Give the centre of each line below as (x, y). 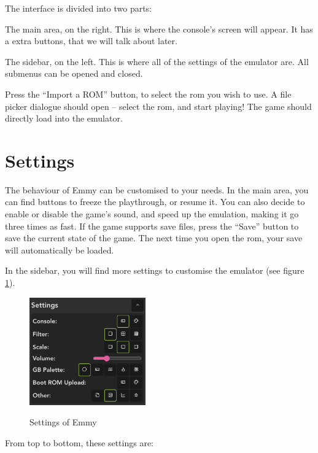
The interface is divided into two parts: (79, 8)
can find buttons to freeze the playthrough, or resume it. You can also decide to (155, 202)
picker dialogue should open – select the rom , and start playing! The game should (158, 106)
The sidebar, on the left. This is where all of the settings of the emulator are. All (157, 61)
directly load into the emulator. (64, 118)
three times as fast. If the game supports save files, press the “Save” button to (152, 226)
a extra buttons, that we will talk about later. (91, 41)
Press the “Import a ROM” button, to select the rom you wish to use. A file (148, 94)
